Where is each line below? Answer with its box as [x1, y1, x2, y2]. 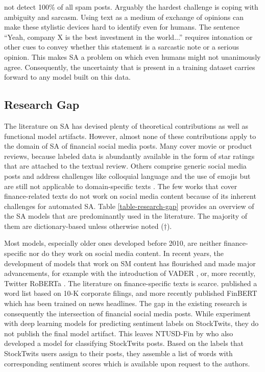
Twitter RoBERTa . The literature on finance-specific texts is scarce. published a [4, 277, 257, 288]
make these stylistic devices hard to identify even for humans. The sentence [4, 21, 240, 32]
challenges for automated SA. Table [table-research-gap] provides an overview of [4, 200, 254, 211]
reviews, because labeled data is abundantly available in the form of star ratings [4, 150, 255, 161]
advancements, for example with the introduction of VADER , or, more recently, [4, 268, 256, 278]
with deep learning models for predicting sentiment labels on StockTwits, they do [4, 318, 259, 329]
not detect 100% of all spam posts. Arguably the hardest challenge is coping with [4, 2, 258, 12]
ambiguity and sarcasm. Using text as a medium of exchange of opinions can [4, 11, 244, 22]
